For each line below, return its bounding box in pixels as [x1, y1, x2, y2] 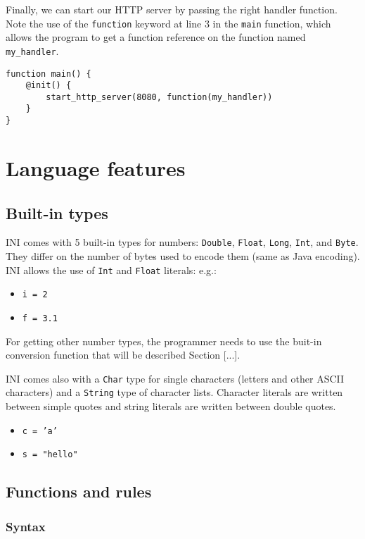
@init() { [25, 80, 72, 91]
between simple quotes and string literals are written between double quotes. [6, 399, 336, 414]
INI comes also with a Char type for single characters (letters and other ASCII [6, 371, 345, 385]
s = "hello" [22, 450, 78, 460]
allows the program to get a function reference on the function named [6, 30, 306, 44]
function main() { [6, 68, 91, 79]
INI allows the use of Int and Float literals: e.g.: [6, 262, 217, 277]
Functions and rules [6, 481, 152, 502]
